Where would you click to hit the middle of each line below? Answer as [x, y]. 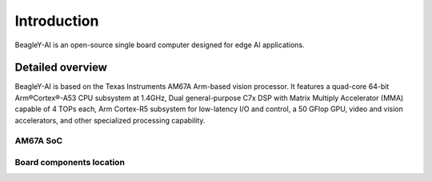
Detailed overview [61, 68]
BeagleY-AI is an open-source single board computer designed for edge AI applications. [160, 45]
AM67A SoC [39, 141]
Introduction [57, 21]
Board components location [70, 162]
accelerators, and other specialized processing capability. [110, 120]
